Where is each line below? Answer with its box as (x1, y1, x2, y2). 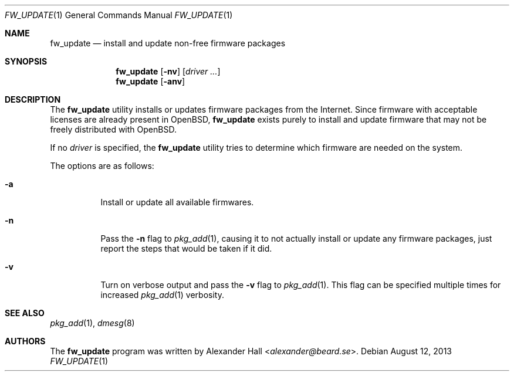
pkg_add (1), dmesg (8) (50, 318, 135, 328)
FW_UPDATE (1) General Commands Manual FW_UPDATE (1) (5, 10, 233, 20)
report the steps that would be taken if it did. (100, 243, 272, 253)
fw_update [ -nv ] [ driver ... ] (116, 66, 221, 76)
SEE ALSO (5, 308, 45, 318)
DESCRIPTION (5, 94, 61, 104)
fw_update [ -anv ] (116, 76, 185, 86)
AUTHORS (5, 336, 46, 346)
